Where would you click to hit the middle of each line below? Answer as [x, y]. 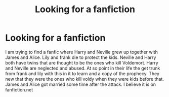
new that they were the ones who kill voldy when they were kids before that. [85, 79]
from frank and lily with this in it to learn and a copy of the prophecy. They [82, 73]
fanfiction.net [19, 89]
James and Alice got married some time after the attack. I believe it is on [80, 84]
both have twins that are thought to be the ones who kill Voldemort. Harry [82, 62]
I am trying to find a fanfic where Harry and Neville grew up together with [81, 52]
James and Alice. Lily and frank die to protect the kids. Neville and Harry [81, 57]
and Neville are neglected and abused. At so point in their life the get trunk [83, 68]
